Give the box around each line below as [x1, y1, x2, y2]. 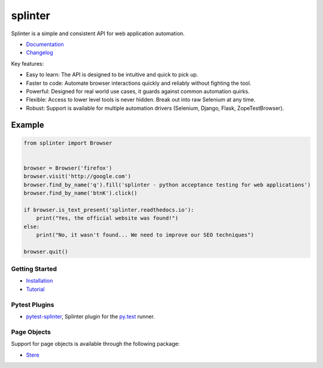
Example [11, 120, 44, 130]
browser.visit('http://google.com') [23, 173, 132, 180]
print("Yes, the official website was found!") [36, 215, 179, 222]
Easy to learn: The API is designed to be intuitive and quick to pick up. [26, 71, 199, 78]
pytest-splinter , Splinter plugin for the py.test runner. [26, 313, 156, 320]
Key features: [11, 60, 44, 67]
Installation [26, 277, 53, 284]
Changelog [26, 49, 53, 56]
